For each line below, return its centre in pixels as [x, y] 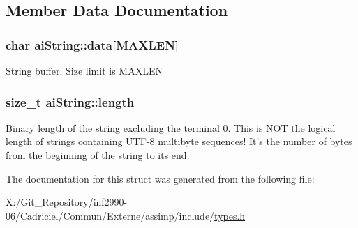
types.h [230, 215]
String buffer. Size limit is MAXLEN [84, 70]
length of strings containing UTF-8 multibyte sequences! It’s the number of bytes [179, 141]
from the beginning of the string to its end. [98, 155]
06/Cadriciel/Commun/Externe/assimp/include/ [110, 215]
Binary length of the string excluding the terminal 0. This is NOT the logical [171, 127]
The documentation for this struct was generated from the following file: [160, 178]
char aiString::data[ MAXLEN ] [92, 44]
